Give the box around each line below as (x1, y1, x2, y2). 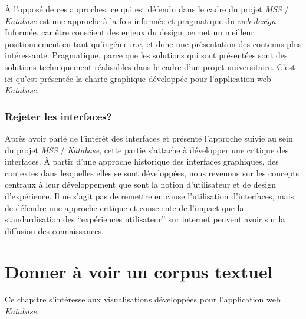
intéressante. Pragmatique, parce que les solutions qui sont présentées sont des (5, 49, 288, 61)
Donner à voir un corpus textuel (5, 259, 273, 283)
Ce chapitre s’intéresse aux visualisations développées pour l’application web (5, 293, 281, 305)
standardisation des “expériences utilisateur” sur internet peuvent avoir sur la (5, 213, 285, 225)
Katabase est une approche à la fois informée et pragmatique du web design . (5, 14, 278, 27)
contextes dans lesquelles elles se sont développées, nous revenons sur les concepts (5, 166, 300, 179)
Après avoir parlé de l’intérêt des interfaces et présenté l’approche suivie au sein (5, 131, 293, 144)
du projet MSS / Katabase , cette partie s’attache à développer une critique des (5, 143, 289, 156)
